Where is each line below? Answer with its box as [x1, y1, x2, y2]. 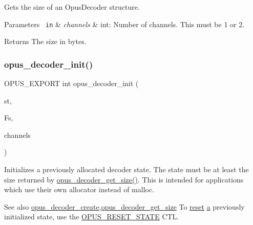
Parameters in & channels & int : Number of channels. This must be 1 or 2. [4, 18, 245, 29]
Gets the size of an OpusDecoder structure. [4, 2, 140, 12]
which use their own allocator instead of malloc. [4, 184, 155, 195]
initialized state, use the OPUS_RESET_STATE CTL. [4, 211, 179, 222]
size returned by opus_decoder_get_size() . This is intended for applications [4, 174, 244, 185]
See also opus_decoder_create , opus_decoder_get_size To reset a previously [4, 201, 245, 212]
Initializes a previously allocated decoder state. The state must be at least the [4, 164, 249, 175]
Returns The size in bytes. [4, 36, 87, 47]
